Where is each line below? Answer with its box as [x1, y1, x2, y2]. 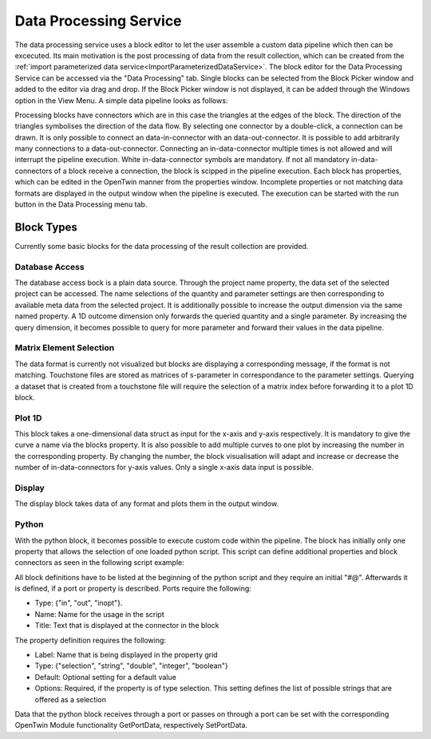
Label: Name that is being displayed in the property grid [34, 650, 219, 660]
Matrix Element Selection [14, 342, 115, 354]
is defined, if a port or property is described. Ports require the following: [14, 583, 251, 594]
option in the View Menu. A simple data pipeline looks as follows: [14, 96, 228, 105]
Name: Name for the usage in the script [34, 609, 165, 618]
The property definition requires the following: [14, 635, 167, 645]
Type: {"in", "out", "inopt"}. [34, 599, 123, 608]
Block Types [14, 220, 77, 234]
